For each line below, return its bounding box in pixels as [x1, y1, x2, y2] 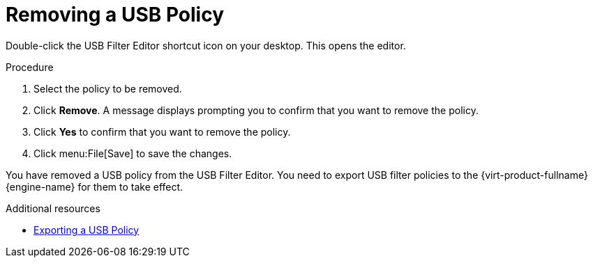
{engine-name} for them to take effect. [6, 180, 183, 193]
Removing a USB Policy [6, 3, 225, 26]
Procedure [6, 61, 54, 73]
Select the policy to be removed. [33, 82, 182, 95]
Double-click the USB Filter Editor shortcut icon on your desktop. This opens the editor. [6, 39, 406, 51]
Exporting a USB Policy [33, 223, 140, 236]
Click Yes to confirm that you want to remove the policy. [33, 125, 291, 138]
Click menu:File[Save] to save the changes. [33, 147, 232, 159]
